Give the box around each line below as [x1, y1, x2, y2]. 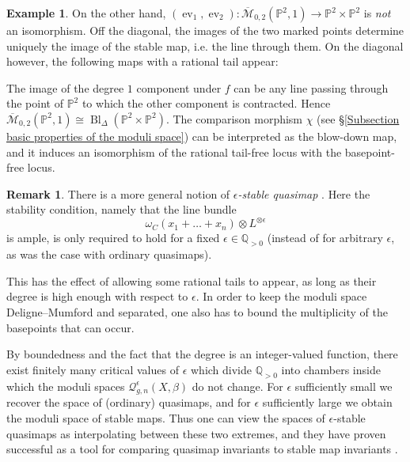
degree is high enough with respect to [6, 288, 188, 305]
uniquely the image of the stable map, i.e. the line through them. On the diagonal [6, 37, 404, 54]
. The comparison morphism [165, 110, 303, 127]
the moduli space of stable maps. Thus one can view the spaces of [6, 409, 325, 426]
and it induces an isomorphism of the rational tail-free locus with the [6, 143, 342, 160]
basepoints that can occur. [6, 319, 135, 335]
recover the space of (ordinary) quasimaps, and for [6, 394, 251, 411]
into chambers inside [281, 361, 381, 377]
